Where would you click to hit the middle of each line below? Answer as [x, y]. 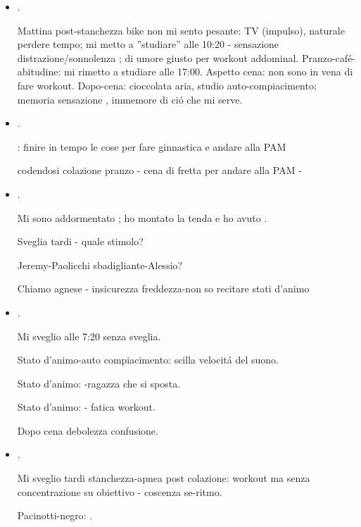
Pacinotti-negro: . [55, 515]
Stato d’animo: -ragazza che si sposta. [99, 383]
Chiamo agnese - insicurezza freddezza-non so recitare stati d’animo [163, 289]
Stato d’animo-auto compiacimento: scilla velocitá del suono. [148, 360]
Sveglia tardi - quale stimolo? [80, 241]
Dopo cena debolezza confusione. [88, 430]
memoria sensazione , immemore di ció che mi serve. [130, 99]
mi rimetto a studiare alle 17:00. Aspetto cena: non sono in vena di [208, 72]
